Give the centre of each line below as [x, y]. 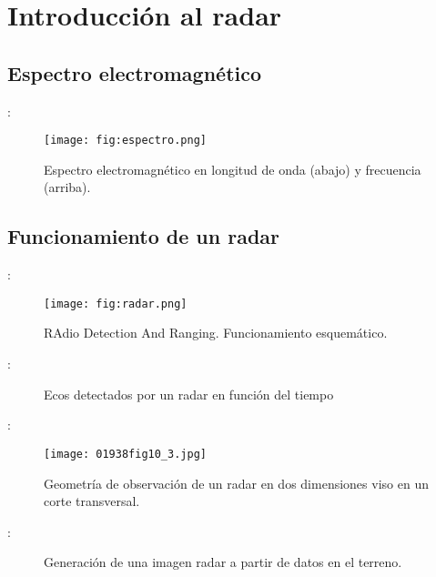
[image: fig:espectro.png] [125, 141]
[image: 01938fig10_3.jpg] [125, 454]
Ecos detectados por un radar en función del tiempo [189, 394]
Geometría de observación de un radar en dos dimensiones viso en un [236, 483]
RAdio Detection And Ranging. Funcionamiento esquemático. [216, 333]
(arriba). [67, 187]
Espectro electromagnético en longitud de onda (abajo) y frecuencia [233, 169]
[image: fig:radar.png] [116, 304]
